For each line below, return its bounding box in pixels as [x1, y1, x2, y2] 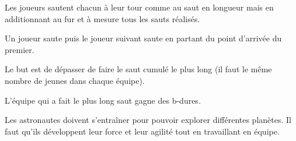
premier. [5, 43, 34, 55]
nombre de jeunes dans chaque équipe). [5, 74, 145, 86]
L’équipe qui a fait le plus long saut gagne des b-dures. [5, 94, 201, 106]
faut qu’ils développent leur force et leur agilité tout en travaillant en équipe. [5, 125, 280, 137]
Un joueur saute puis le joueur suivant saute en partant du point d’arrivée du [5, 32, 282, 44]
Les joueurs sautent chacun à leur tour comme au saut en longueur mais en [5, 1, 274, 13]
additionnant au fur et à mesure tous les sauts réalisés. [5, 12, 200, 24]
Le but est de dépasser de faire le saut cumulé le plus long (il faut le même [5, 63, 272, 75]
